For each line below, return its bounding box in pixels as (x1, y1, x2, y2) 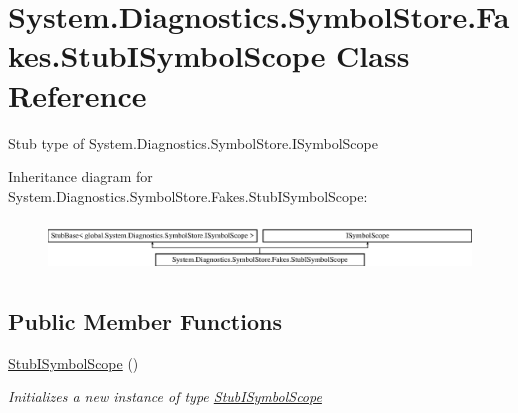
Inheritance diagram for (8, 166, 153, 187)
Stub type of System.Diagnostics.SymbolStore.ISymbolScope (8, 132, 378, 153)
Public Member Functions (8, 305, 282, 336)
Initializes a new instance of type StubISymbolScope (8, 386, 322, 407)
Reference (8, 74, 147, 115)
